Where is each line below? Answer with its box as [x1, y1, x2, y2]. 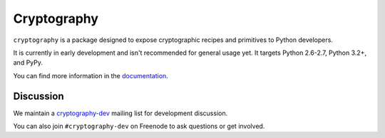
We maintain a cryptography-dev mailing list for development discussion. [13, 109, 228, 117]
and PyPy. [13, 58, 43, 67]
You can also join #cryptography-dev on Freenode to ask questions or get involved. [13, 122, 265, 131]
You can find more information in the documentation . [13, 71, 169, 80]
